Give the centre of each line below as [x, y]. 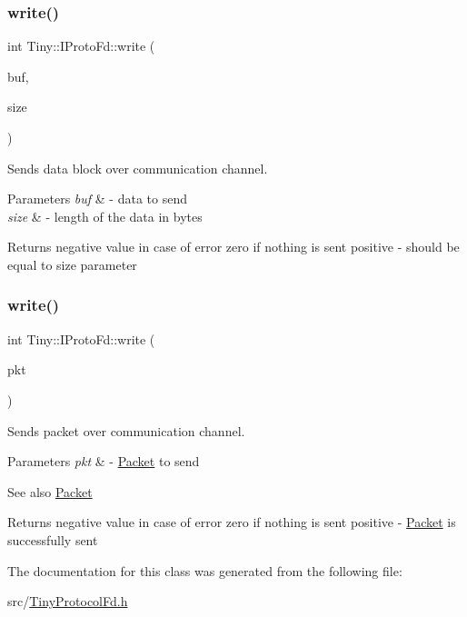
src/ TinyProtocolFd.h [68, 601]
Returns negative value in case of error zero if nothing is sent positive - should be [233, 247]
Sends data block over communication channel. [138, 168]
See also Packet [50, 491]
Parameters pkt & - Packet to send [104, 461]
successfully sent [53, 539]
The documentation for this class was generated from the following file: [205, 570]
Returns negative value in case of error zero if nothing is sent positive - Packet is [232, 522]
